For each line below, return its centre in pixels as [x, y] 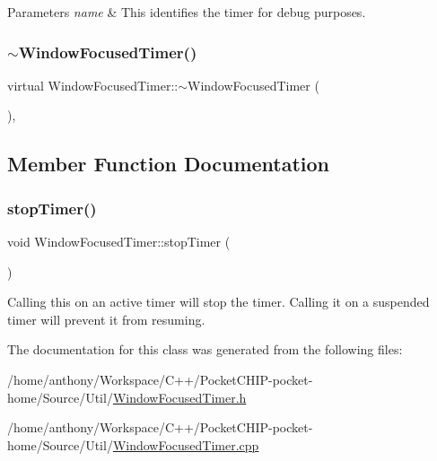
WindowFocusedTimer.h [179, 397]
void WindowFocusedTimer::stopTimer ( [119, 241]
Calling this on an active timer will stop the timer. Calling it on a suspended [218, 302]
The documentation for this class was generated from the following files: [205, 349]
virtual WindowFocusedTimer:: [93, 85]
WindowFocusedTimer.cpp [186, 444]
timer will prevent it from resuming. [106, 319]
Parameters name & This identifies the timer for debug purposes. [187, 12]
